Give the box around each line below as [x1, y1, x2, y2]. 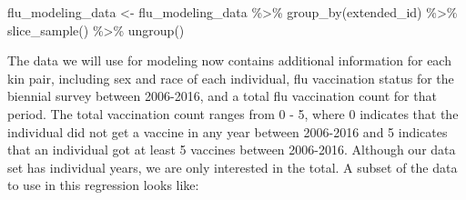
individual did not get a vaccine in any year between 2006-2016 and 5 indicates [7, 122, 448, 141]
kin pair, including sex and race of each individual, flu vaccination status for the [7, 68, 454, 87]
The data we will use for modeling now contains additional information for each [7, 51, 451, 70]
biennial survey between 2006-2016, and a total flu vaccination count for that [7, 86, 437, 105]
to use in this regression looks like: [7, 175, 199, 195]
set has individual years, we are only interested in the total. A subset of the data [7, 157, 458, 176]
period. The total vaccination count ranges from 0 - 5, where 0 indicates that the [7, 104, 459, 123]
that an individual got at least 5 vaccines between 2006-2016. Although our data [7, 140, 456, 159]
